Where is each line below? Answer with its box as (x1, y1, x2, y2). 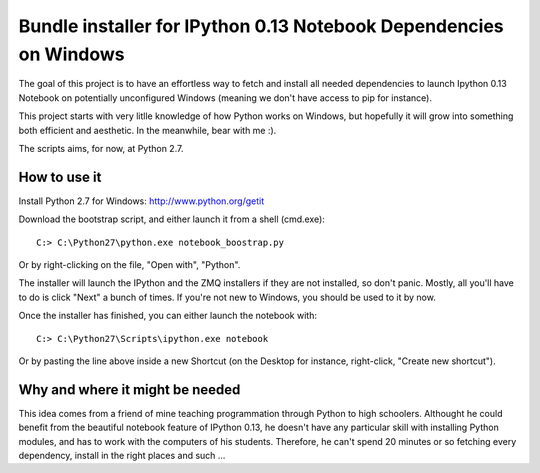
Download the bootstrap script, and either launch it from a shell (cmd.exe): (18, 213, 325, 225)
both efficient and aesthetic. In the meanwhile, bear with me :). (18, 124, 277, 136)
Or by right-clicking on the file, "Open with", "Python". (18, 258, 241, 270)
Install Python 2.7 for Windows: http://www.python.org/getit (18, 195, 265, 207)
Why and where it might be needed (18, 381, 241, 398)
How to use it (18, 168, 102, 185)
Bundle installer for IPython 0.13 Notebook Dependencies (18, 15, 504, 37)
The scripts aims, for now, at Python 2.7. (18, 142, 184, 154)
